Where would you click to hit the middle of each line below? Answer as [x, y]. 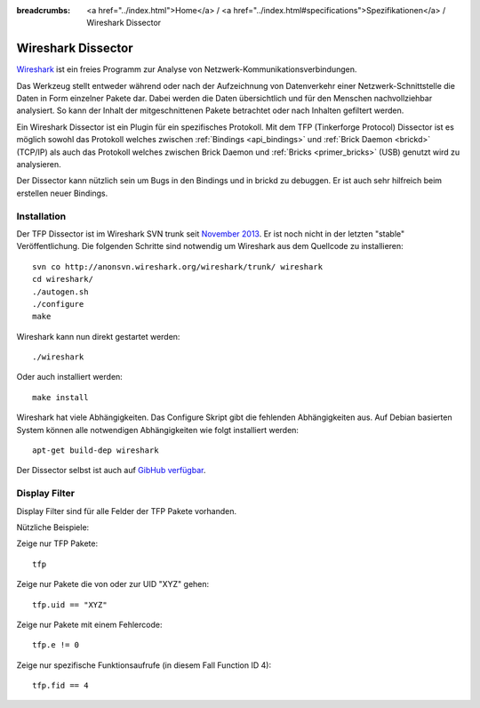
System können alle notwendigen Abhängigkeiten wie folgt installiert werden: [158, 430]
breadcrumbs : [44, 10]
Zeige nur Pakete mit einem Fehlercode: [89, 624]
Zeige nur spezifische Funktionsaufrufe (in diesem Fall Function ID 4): [144, 665]
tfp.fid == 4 [60, 686]
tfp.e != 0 [56, 645]
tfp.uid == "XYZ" [70, 604]
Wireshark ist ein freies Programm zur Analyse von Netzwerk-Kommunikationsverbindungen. [187, 69]
